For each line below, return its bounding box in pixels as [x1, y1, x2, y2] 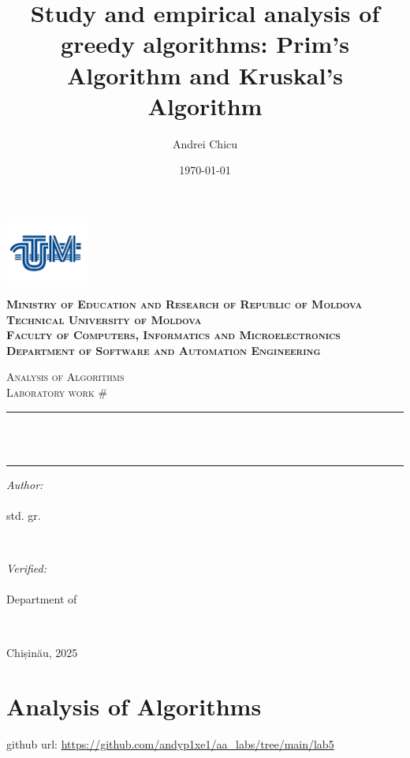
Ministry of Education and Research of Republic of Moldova [6, 296, 363, 312]
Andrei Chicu [172, 135, 238, 151]
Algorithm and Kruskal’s [66, 58, 344, 91]
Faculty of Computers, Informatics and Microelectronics [6, 327, 341, 343]
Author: [6, 476, 43, 492]
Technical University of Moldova [6, 311, 202, 327]
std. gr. [6, 506, 41, 523]
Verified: [6, 560, 47, 577]
